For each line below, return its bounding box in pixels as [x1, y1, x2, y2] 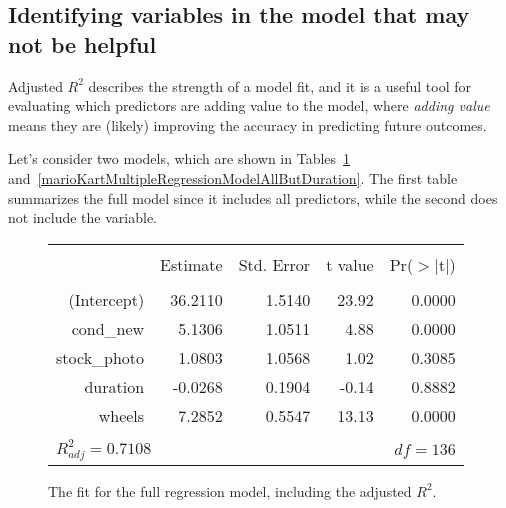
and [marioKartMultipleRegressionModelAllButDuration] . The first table [8, 167, 458, 188]
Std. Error [238, 252, 311, 276]
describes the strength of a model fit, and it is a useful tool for [88, 75, 471, 96]
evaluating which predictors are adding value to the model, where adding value [8, 95, 490, 116]
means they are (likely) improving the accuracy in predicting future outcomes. [8, 114, 487, 135]
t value [326, 252, 374, 276]
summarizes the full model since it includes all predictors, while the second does [8, 187, 498, 208]
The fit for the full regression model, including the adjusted [48, 480, 412, 501]
